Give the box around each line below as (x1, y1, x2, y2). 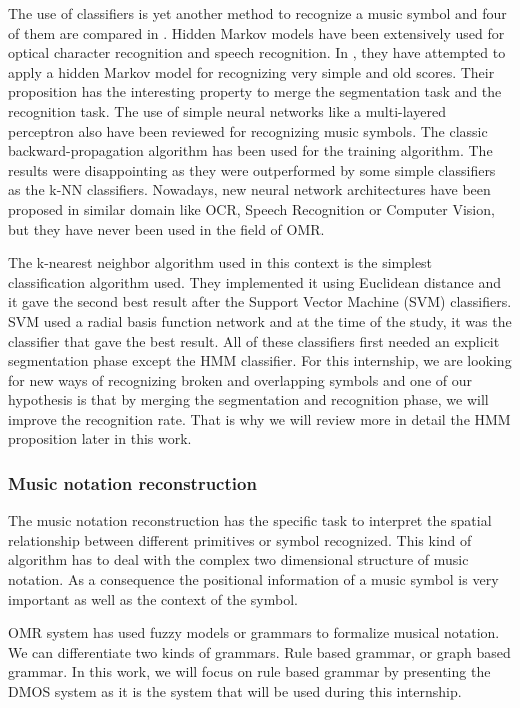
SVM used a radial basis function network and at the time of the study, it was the (8, 310, 512, 331)
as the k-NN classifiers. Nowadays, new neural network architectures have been (8, 179, 491, 200)
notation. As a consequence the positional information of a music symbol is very (8, 569, 499, 590)
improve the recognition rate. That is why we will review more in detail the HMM (8, 408, 511, 429)
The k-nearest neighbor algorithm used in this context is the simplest (8, 252, 433, 273)
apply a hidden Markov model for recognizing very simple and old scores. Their (8, 61, 495, 82)
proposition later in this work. (8, 428, 192, 449)
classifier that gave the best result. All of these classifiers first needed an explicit (8, 330, 500, 351)
